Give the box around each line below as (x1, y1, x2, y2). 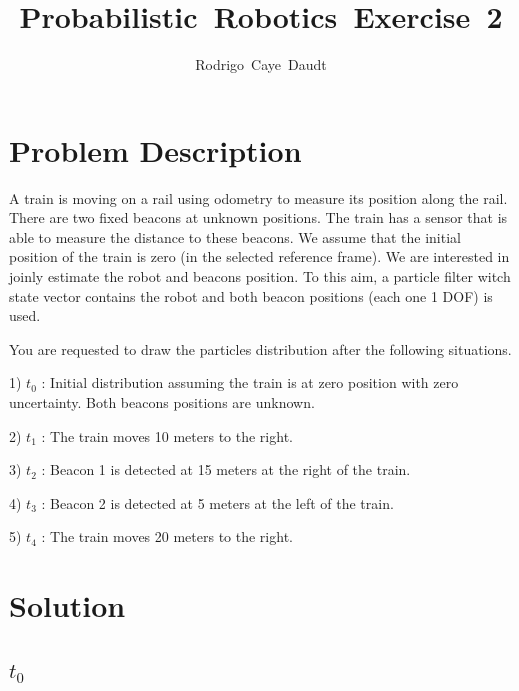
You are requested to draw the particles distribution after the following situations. (9, 338, 512, 359)
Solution (9, 585, 126, 626)
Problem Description (9, 129, 302, 170)
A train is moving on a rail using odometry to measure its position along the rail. (9, 187, 508, 208)
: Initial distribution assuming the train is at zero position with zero (41, 372, 459, 393)
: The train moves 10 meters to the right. (41, 425, 293, 446)
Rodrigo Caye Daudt (195, 54, 327, 75)
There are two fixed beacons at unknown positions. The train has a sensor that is (9, 207, 508, 228)
